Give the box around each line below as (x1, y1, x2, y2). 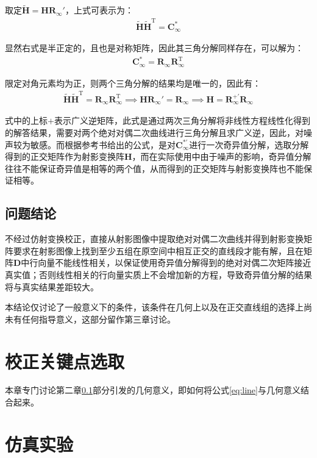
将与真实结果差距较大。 (5, 280, 99, 293)
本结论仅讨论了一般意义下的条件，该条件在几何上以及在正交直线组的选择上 (5, 301, 304, 313)
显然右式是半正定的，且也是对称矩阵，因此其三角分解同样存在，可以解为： (5, 41, 304, 54)
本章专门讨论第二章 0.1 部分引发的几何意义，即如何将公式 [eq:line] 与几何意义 (5, 384, 301, 396)
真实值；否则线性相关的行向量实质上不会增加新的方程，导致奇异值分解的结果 (5, 268, 312, 281)
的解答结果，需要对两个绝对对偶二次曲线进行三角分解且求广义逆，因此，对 (5, 126, 304, 138)
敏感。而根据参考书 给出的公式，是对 (30, 138, 176, 151)
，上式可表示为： (65, 4, 134, 16)
